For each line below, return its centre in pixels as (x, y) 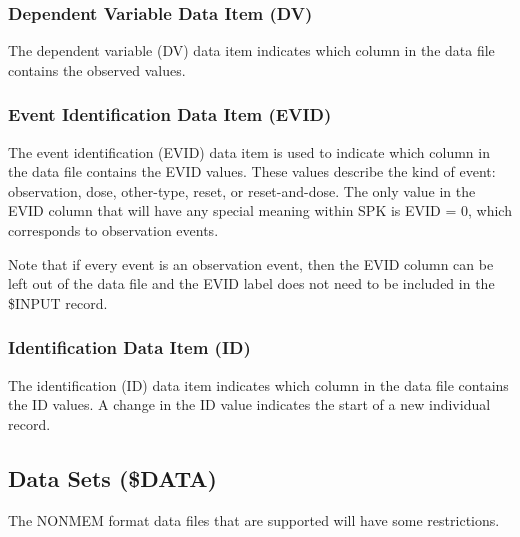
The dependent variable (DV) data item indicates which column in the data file (251, 50)
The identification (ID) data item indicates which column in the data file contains (258, 384)
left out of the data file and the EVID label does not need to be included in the (251, 283)
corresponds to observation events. (113, 230)
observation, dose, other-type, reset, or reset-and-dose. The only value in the (242, 190)
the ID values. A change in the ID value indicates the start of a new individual (249, 404)
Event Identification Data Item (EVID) (170, 114)
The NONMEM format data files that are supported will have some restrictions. (254, 519)
